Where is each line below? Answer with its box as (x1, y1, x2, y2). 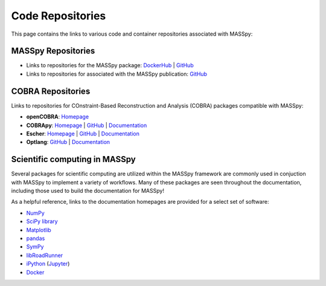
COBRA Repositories (11, 86, 91, 96)
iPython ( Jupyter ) (26, 260, 70, 267)
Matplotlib (26, 226, 51, 233)
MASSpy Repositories (11, 46, 95, 56)
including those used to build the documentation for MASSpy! (11, 187, 164, 194)
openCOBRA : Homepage (26, 113, 89, 120)
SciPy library (26, 218, 58, 225)
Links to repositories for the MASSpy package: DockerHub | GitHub (26, 62, 194, 69)
